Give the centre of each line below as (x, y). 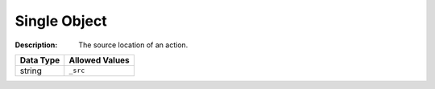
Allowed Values (99, 60)
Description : (36, 45)
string (31, 71)
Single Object (61, 21)
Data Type (40, 60)
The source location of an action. (133, 45)
